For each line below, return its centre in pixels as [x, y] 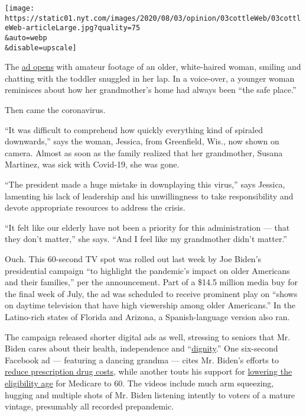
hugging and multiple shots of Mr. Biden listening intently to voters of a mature [150, 394]
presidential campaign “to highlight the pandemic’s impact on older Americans [147, 270]
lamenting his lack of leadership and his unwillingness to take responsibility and [149, 196]
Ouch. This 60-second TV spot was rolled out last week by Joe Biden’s [133, 259]
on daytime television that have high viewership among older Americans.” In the [150, 305]
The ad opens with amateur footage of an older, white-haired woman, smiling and [153, 67]
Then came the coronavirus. [55, 110]
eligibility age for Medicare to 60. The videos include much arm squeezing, [139, 383]
